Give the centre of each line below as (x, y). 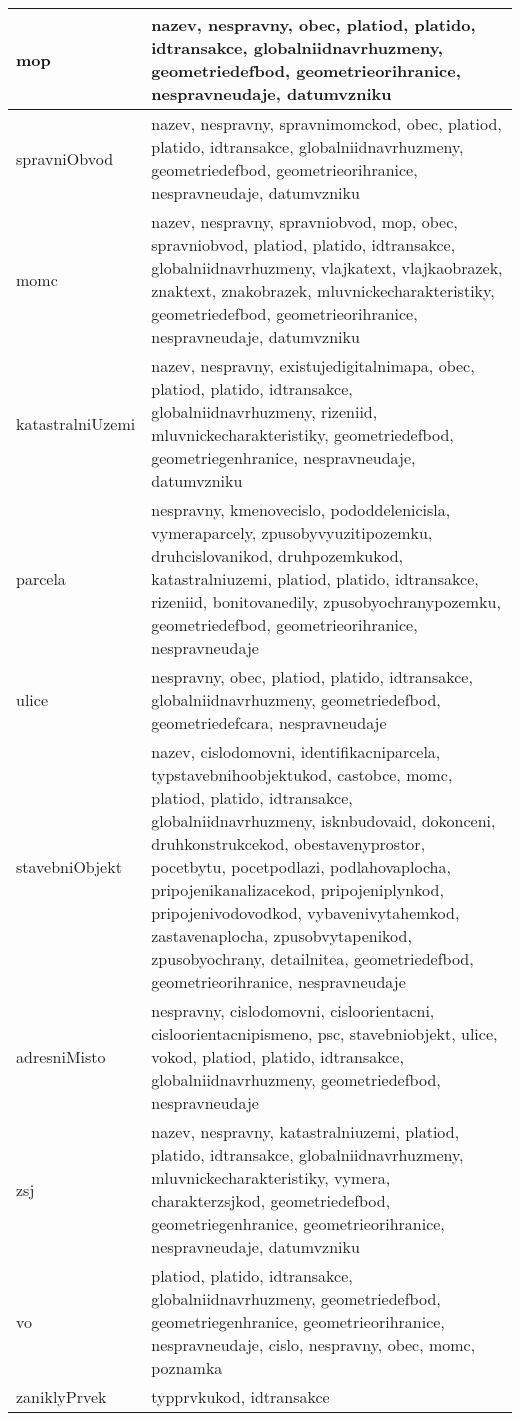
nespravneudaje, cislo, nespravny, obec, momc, (313, 1344)
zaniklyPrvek (61, 1396)
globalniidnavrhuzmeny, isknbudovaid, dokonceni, (323, 820)
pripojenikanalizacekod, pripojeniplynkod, (297, 889)
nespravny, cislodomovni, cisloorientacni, (293, 1010)
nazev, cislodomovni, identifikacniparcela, (296, 751)
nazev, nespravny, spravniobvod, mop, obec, (304, 221)
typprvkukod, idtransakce (240, 1396)
